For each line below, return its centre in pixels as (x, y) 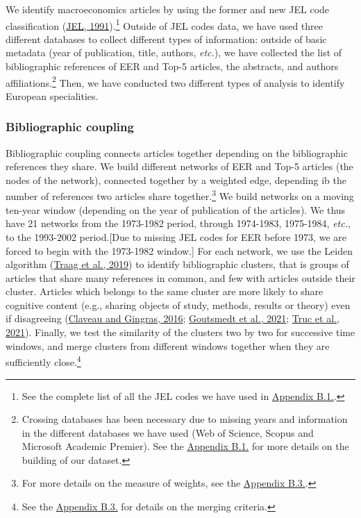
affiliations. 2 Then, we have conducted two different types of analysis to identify (175, 81)
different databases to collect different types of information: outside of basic (166, 39)
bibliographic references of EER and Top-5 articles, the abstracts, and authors (172, 66)
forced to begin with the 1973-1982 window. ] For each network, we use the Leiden (179, 250)
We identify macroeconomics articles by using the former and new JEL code (168, 9)
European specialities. (52, 95)
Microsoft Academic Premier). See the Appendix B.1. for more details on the (185, 446)
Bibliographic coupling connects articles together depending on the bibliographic (177, 152)
